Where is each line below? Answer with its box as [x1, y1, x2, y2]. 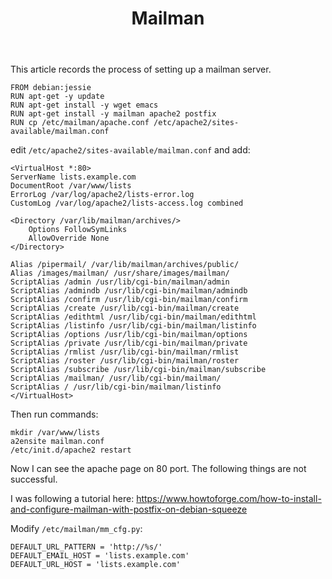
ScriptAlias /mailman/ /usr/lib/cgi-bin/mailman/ [10, 373, 222, 384]
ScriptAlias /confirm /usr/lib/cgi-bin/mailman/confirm [10, 295, 248, 305]
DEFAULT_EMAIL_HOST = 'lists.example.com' [10, 551, 190, 561]
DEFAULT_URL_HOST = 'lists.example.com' [10, 560, 182, 570]
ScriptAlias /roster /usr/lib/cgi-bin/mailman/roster [10, 356, 240, 366]
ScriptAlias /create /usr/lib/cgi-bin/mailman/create [10, 303, 240, 314]
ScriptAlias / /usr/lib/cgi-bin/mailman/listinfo [10, 382, 222, 392]
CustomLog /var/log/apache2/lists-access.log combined [10, 198, 244, 209]
